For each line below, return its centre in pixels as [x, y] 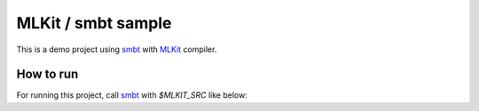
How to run [47, 74]
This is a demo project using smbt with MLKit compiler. [117, 49]
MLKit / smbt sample [94, 23]
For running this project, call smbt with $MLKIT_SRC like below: [132, 95]
